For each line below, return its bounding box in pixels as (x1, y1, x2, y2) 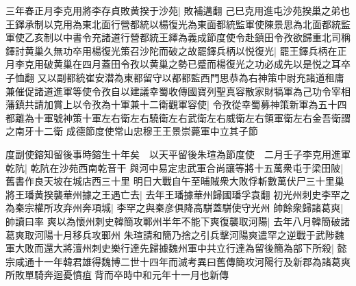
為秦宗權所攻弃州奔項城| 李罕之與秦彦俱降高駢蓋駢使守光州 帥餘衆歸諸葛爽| (5, 200, 344, 215)
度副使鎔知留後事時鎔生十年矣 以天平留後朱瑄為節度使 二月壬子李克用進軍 (5, 146, 351, 161)
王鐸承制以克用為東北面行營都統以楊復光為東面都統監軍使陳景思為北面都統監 (5, 16, 351, 31)
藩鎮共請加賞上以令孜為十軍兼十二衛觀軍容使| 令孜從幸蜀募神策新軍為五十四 (5, 97, 347, 112)
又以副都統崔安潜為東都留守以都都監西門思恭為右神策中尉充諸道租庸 (37, 70, 344, 84)
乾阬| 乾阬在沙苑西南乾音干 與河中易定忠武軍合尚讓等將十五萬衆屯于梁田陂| (5, 160, 344, 174)
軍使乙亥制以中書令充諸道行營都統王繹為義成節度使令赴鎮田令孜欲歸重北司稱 (5, 30, 351, 44)
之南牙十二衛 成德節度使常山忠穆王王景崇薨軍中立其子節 (5, 124, 258, 138)
